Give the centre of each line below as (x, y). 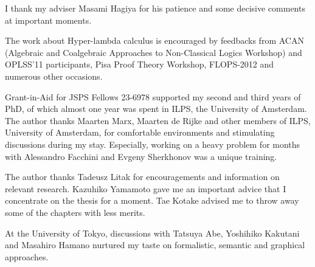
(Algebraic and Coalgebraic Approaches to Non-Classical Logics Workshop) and (154, 52)
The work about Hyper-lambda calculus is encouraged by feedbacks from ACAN (154, 40)
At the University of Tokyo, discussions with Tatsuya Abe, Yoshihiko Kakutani (152, 233)
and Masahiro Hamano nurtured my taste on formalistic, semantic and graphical (155, 245)
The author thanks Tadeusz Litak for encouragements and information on (142, 177)
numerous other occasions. (54, 76)
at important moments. (48, 20)
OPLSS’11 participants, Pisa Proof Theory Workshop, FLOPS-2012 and (140, 64)
